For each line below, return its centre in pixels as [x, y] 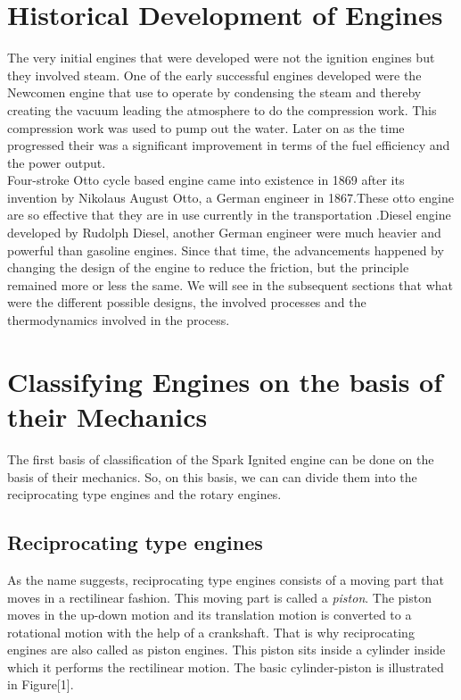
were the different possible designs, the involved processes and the [187, 302]
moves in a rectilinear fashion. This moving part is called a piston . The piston [220, 597]
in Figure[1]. [41, 684]
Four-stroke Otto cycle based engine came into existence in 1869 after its [206, 180]
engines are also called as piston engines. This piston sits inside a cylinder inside [226, 650]
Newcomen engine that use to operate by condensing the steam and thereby [214, 92]
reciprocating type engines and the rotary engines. [144, 494]
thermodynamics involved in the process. [119, 320]
